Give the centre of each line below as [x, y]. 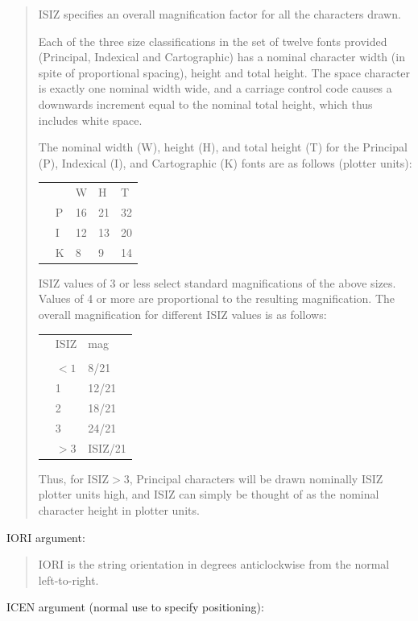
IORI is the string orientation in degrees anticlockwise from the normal [214, 564]
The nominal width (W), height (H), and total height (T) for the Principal [223, 147]
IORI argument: [46, 537]
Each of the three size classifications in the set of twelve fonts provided [213, 41]
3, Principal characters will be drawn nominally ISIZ [253, 478]
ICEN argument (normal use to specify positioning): [135, 607]
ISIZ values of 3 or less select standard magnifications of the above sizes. [217, 282]
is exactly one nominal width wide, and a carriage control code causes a [215, 88]
